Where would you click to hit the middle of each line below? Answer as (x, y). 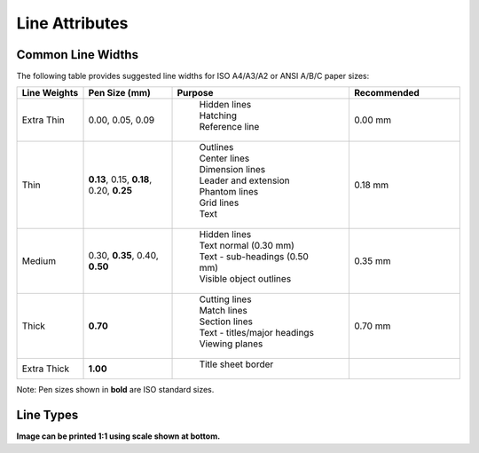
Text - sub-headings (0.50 (254, 257)
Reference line (229, 127)
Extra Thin (43, 120)
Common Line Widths (78, 55)
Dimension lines (232, 170)
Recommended (387, 93)
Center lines (224, 158)
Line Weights (50, 93)
